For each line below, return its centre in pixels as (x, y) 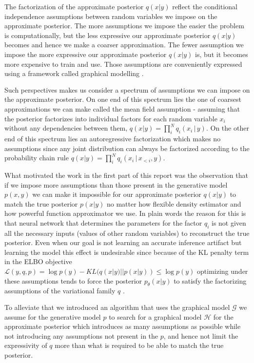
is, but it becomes (222, 54)
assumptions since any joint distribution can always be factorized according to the (127, 148)
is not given (229, 222)
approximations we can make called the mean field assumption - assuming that (122, 108)
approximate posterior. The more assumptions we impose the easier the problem (124, 26)
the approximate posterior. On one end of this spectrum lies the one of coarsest (123, 99)
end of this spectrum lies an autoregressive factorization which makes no (113, 138)
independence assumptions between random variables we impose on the (111, 16)
